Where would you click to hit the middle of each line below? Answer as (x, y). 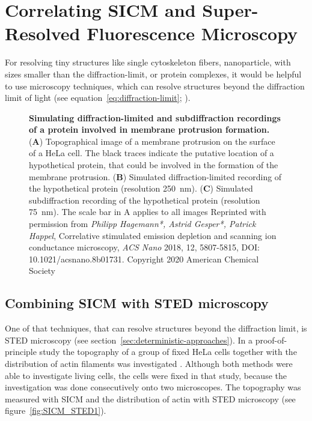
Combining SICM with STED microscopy (137, 303)
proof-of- (271, 340)
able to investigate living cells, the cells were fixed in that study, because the (146, 375)
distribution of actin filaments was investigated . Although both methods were (149, 363)
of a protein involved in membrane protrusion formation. (149, 129)
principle (21, 352)
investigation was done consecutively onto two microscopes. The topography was (153, 387)
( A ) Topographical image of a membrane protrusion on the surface (152, 141)
